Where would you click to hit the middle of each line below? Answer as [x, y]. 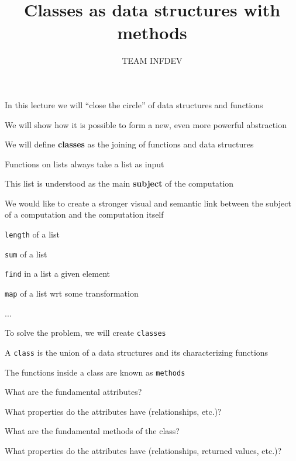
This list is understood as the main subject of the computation [119, 183]
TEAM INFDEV [152, 61]
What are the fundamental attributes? [73, 392]
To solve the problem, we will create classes [85, 333]
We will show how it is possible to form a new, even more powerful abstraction [146, 124]
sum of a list [26, 254]
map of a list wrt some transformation [72, 293]
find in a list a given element [57, 273]
